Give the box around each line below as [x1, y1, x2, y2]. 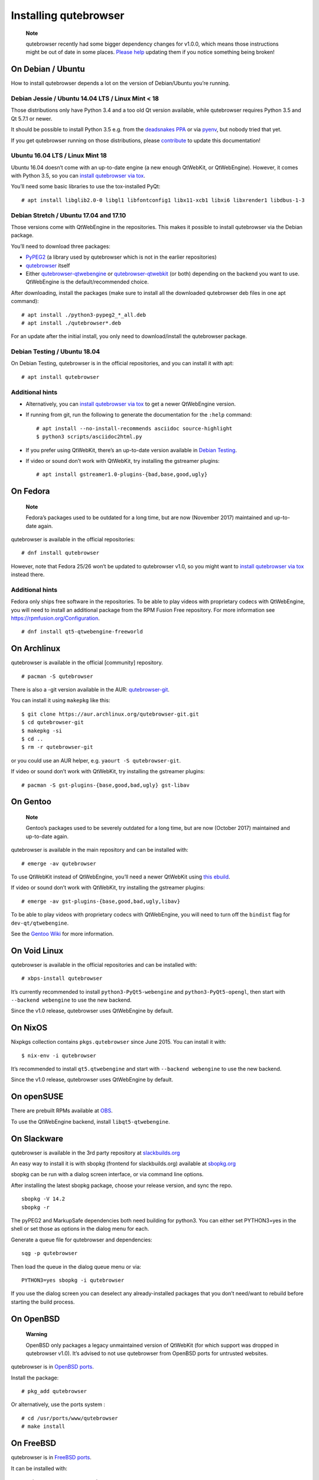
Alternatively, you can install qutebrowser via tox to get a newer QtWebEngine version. [25, 400, 236, 407]
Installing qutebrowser [11, 9, 125, 22]
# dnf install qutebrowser [21, 549, 100, 556]
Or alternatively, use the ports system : [11, 1401, 106, 1408]
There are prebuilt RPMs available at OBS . [11, 1107, 113, 1114]
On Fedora [11, 486, 50, 497]
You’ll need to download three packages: [11, 243, 110, 250]
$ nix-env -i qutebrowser [21, 1052, 97, 1059]
